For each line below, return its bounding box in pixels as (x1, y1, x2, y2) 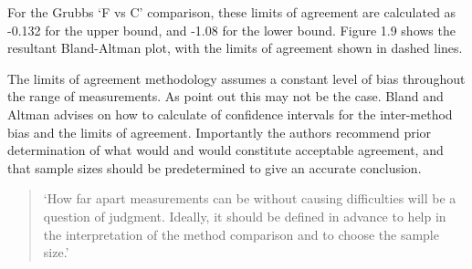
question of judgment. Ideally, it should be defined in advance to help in (43, 206, 446, 225)
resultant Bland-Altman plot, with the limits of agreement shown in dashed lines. (7, 38, 463, 57)
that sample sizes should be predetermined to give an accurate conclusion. (7, 158, 422, 177)
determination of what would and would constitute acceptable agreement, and (7, 140, 444, 160)
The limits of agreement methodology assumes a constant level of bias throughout (7, 68, 466, 88)
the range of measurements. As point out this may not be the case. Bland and (7, 87, 444, 106)
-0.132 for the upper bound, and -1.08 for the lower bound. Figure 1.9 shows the (7, 20, 456, 39)
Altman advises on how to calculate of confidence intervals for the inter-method (7, 104, 453, 123)
